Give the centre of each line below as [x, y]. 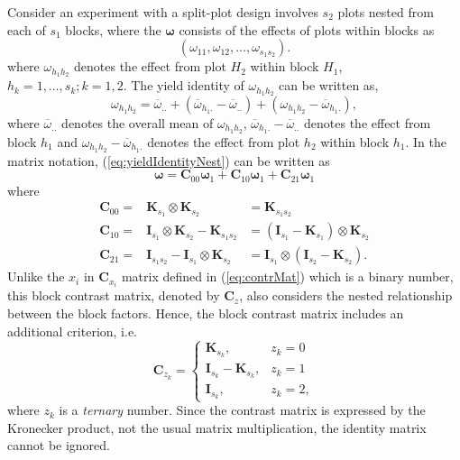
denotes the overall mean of [138, 122]
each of [27, 29]
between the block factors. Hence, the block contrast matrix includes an [206, 313]
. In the [426, 141]
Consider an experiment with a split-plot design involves [163, 12]
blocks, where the [113, 29]
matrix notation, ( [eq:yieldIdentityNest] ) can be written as [169, 160]
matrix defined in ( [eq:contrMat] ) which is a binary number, [287, 276]
